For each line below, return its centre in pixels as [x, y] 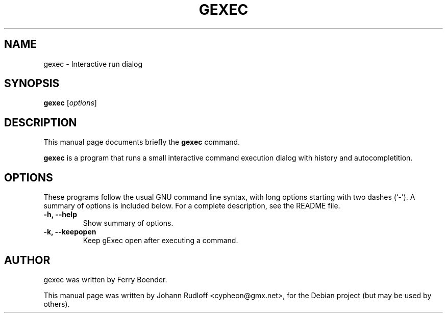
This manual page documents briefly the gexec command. [142, 142]
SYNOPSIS [32, 84]
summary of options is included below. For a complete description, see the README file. [192, 206]
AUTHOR [27, 260]
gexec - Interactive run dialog [93, 64]
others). [57, 304]
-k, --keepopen [70, 232]
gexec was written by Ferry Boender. [105, 279]
